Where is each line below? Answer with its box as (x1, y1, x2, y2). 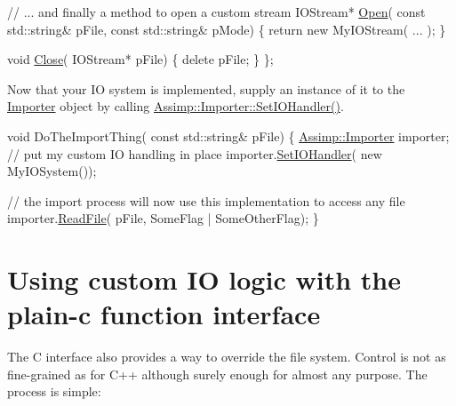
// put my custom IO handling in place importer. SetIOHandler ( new (7, 144, 382, 163)
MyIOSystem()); (7, 162, 97, 180)
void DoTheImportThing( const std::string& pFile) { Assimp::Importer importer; (7, 126, 450, 145)
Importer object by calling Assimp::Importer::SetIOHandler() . (7, 97, 344, 115)
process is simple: (7, 382, 101, 401)
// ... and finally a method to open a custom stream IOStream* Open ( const (7, 3, 426, 20)
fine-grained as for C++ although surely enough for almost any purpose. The (7, 364, 428, 383)
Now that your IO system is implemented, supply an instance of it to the (7, 79, 405, 98)
